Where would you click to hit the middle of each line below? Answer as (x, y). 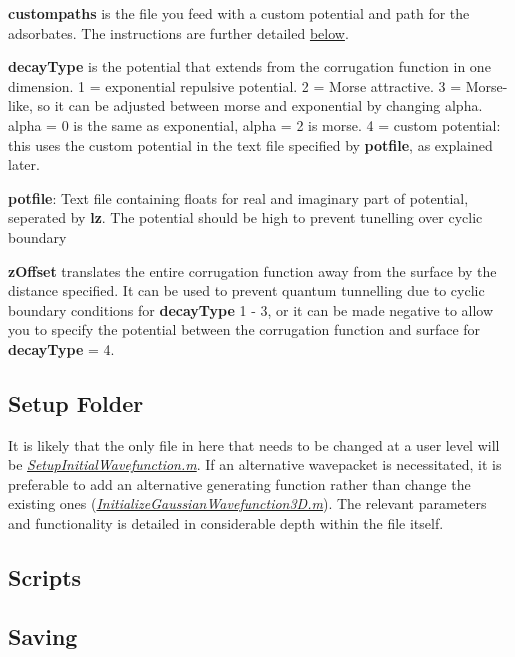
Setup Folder (76, 402)
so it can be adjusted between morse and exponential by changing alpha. (260, 105)
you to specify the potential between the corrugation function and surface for (244, 329)
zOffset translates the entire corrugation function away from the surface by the (252, 270)
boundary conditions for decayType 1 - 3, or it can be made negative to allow (251, 309)
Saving (43, 635)
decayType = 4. (61, 348)
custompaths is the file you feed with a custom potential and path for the (239, 13)
